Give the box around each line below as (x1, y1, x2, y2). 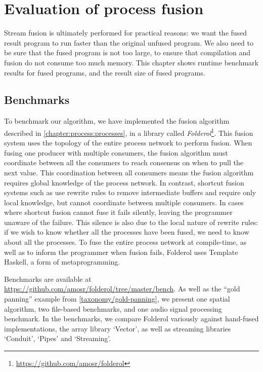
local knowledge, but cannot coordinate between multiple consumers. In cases (4, 197, 244, 207)
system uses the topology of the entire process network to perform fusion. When (4, 137, 252, 148)
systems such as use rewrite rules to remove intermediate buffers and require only (4, 187, 256, 198)
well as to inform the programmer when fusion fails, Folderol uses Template (4, 246, 238, 257)
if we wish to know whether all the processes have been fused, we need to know (4, 227, 249, 237)
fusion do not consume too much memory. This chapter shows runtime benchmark (4, 57, 258, 67)
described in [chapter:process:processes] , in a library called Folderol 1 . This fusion (4, 126, 253, 138)
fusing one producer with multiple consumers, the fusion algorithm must (4, 147, 228, 158)
